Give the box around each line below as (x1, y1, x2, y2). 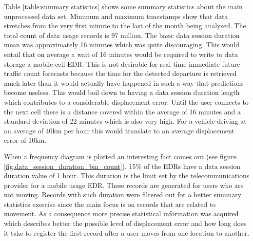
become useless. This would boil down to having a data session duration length (4, 87, 240, 97)
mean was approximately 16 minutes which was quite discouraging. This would (4, 39, 240, 50)
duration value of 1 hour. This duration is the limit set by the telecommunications (4, 170, 250, 181)
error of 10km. (4, 135, 47, 145)
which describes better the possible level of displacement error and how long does (4, 218, 247, 228)
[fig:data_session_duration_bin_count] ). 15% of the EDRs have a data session (4, 161, 240, 171)
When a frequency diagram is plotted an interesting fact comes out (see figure (4, 151, 237, 161)
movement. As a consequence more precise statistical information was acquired (4, 208, 239, 219)
